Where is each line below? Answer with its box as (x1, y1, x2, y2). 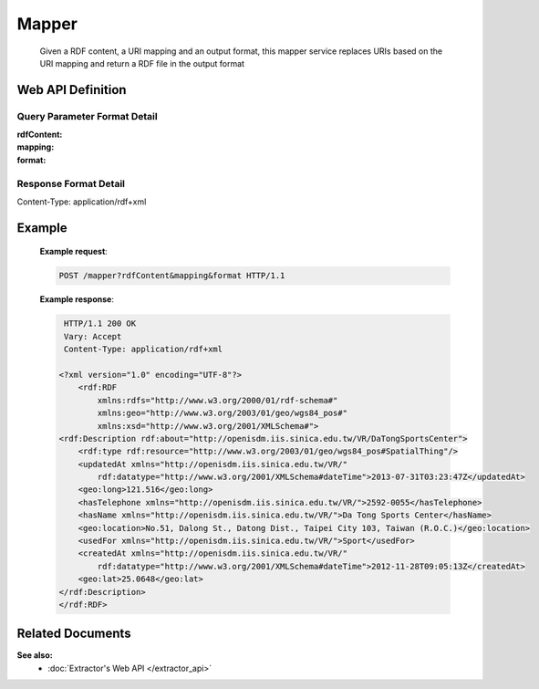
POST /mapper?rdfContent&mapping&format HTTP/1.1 (58, 270, 285, 281)
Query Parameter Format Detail (16, 110, 159, 122)
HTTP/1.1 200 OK (64, 318, 137, 329)
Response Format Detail (16, 177, 125, 190)
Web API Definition (16, 82, 127, 98)
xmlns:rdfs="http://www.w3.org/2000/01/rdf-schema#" (97, 395, 338, 405)
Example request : (39, 246, 109, 257)
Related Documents (16, 626, 131, 642)
